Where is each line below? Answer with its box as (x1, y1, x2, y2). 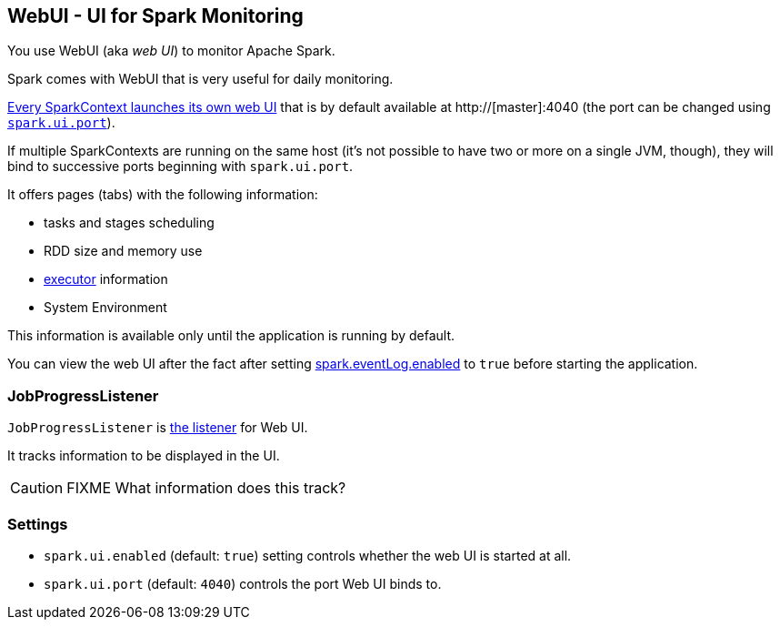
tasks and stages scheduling (44, 215, 215, 231)
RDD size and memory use (44, 243, 203, 259)
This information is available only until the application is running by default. (7, 328, 455, 344)
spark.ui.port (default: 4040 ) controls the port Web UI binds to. (44, 575, 442, 592)
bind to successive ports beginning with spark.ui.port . (7, 158, 354, 175)
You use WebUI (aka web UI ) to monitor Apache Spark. (7, 43, 335, 59)
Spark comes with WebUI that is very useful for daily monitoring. (7, 71, 394, 87)
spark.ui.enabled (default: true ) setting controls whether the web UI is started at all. (44, 547, 572, 563)
